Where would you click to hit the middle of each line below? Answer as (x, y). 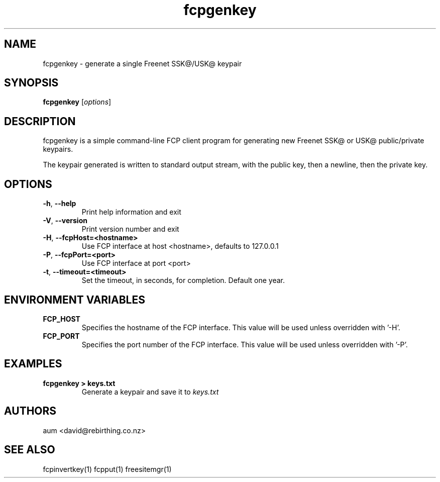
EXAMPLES (33, 364)
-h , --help (60, 204)
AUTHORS (30, 411)
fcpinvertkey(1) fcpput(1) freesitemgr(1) (107, 469)
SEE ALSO (30, 450)
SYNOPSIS (31, 83)
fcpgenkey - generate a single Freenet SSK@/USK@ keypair (142, 63)
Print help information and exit (131, 212)
